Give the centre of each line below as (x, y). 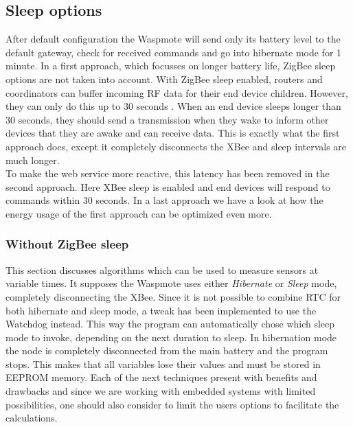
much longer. (33, 160)
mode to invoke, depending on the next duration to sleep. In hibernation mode (171, 337)
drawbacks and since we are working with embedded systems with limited (161, 391)
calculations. (32, 418)
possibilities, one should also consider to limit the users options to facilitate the (172, 404)
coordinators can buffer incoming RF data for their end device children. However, (177, 92)
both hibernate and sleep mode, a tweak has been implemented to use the (161, 310)
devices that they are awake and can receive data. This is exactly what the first (173, 133)
